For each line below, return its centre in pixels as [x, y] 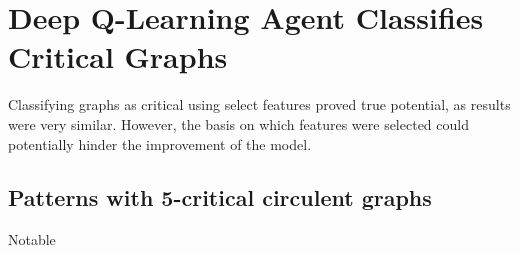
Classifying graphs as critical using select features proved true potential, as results [259, 104]
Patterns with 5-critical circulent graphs [220, 197]
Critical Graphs [118, 56]
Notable [32, 239]
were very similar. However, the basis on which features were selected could [238, 123]
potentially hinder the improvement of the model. [160, 143]
